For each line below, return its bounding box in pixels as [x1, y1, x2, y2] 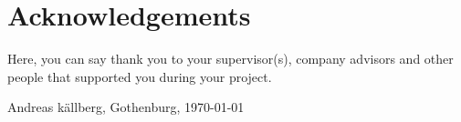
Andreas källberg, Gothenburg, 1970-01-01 [7, 97, 245, 117]
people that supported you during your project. [7, 66, 272, 86]
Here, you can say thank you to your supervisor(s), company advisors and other [7, 49, 454, 68]
